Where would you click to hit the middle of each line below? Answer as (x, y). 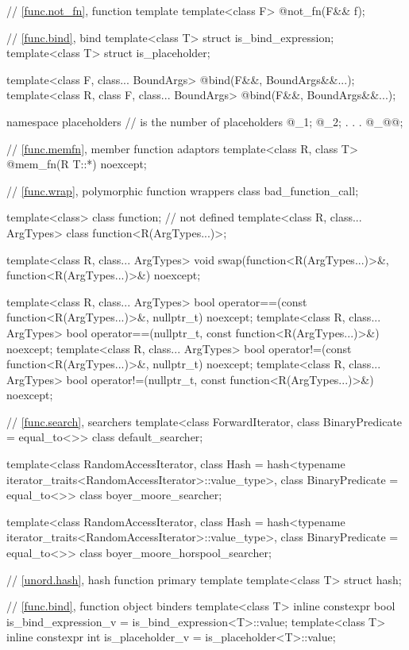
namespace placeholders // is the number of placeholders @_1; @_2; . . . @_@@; (205, 121)
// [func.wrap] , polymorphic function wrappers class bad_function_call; (183, 190)
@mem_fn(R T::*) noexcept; (77, 164)
